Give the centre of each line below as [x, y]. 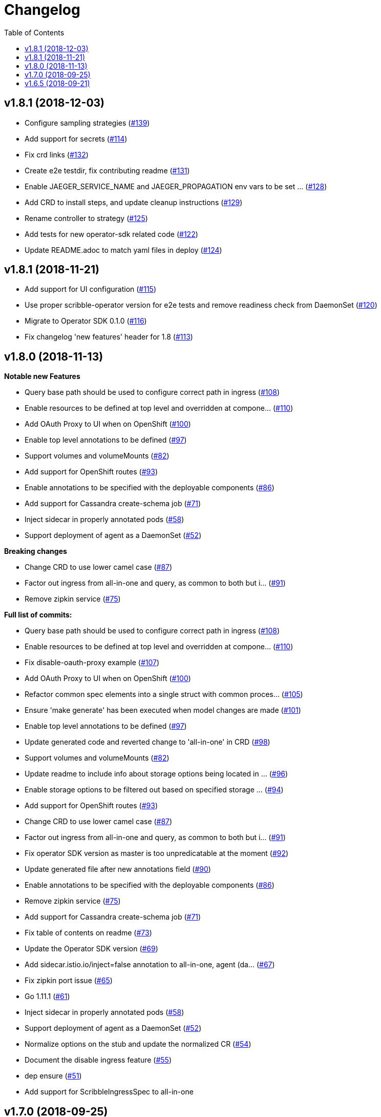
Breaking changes [36, 551]
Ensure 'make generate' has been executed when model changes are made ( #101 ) [163, 710]
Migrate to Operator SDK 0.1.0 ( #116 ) [86, 321]
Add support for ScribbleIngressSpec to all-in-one [109, 1092]
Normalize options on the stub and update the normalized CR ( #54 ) [138, 1044]
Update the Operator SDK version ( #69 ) [91, 949]
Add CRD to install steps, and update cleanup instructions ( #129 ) [134, 202]
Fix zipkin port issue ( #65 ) [69, 981]
